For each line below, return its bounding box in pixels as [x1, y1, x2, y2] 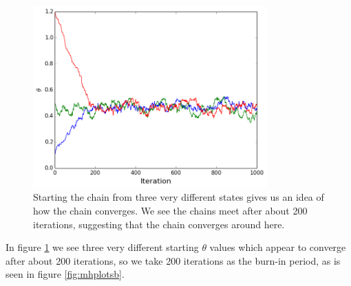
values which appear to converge [209, 240, 346, 254]
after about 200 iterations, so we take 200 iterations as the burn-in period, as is [6, 253, 341, 267]
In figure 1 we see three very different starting [6, 240, 199, 254]
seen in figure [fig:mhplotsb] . [6, 267, 125, 281]
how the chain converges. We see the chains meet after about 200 [33, 203, 308, 217]
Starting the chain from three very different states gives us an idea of [33, 190, 324, 204]
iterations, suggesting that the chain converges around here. [33, 217, 285, 231]
